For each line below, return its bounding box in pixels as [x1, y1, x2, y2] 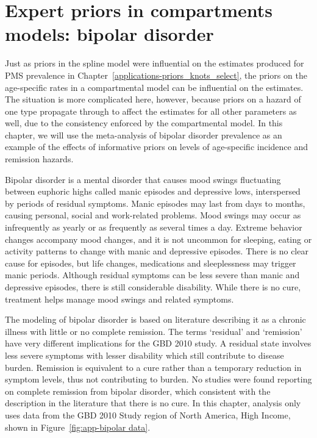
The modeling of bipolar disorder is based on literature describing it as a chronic [5, 313, 306, 326]
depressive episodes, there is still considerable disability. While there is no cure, [5, 281, 301, 293]
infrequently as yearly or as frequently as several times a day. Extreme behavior [5, 221, 302, 234]
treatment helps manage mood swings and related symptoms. [5, 292, 234, 305]
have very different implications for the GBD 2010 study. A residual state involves [5, 337, 312, 350]
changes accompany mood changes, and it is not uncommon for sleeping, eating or [5, 232, 312, 245]
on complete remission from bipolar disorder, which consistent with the [5, 384, 271, 397]
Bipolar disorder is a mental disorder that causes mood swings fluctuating [5, 173, 281, 185]
